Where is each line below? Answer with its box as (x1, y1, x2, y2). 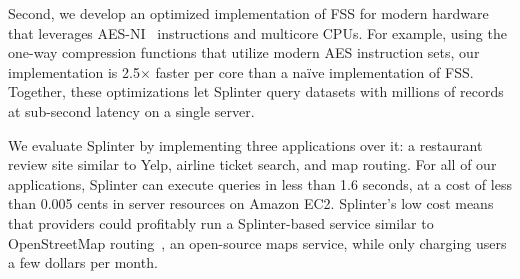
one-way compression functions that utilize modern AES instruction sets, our (8, 42, 480, 63)
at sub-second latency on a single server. (8, 100, 255, 121)
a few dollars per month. (8, 252, 158, 273)
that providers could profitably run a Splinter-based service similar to (8, 212, 434, 233)
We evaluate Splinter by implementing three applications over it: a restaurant (8, 134, 483, 155)
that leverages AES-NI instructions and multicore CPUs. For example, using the (8, 22, 507, 43)
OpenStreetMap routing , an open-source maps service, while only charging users (8, 232, 507, 253)
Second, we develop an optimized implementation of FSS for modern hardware (8, 3, 489, 23)
